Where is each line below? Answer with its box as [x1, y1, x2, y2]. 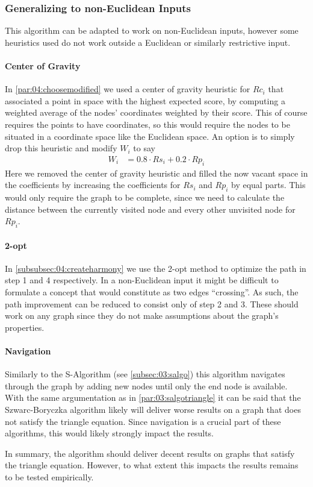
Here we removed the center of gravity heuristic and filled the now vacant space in [5, 166, 308, 179]
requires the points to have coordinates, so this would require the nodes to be [5, 118, 290, 130]
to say [133, 142, 155, 154]
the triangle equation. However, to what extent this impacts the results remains [5, 459, 299, 471]
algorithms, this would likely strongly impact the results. [5, 427, 214, 439]
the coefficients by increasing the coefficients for [5, 178, 181, 191]
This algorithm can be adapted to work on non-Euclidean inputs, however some [5, 24, 299, 37]
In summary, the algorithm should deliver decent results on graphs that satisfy [5, 447, 295, 459]
